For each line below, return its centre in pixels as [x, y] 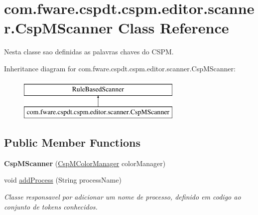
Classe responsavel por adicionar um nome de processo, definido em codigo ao [123, 197]
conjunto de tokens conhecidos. [51, 206]
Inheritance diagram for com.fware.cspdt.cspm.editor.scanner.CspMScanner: [120, 68]
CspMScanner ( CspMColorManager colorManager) [85, 163]
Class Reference [174, 28]
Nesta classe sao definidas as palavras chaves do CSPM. [89, 52]
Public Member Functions [72, 142]
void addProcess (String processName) [63, 180]
